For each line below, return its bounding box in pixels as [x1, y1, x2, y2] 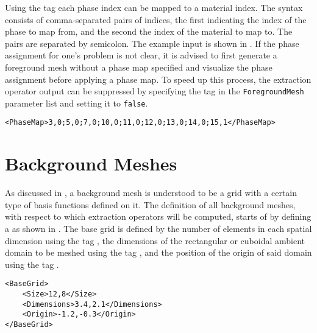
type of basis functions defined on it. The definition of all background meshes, [5, 198, 296, 211]
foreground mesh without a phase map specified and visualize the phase [5, 60, 272, 73]
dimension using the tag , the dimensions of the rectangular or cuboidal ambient [5, 234, 305, 247]
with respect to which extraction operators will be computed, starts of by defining [5, 210, 312, 223]
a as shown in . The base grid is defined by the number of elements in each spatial [5, 222, 312, 235]
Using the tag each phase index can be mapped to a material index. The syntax [5, 1, 303, 13]
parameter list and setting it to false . [5, 96, 148, 109]
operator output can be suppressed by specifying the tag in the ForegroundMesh [5, 85, 304, 97]
